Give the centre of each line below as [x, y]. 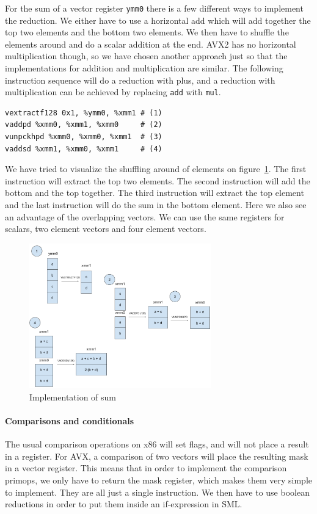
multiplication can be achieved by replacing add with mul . [113, 92]
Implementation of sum [73, 396]
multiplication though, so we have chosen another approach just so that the [146, 56]
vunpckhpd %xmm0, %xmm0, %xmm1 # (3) [84, 137]
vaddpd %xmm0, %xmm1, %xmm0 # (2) [84, 125]
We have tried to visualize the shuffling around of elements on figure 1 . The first [156, 169]
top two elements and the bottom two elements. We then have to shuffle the [147, 32]
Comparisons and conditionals [70, 421]
